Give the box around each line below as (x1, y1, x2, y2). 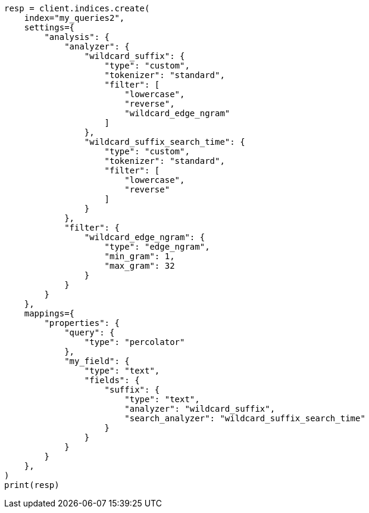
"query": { (64, 328, 115, 337)
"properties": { (44, 318, 120, 328)
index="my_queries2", (24, 13, 125, 23)
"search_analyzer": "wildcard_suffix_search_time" (124, 413, 365, 423)
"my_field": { (64, 356, 130, 366)
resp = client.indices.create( (4, 4, 150, 13)
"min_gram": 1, (104, 251, 175, 261)
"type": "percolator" (84, 337, 185, 347)
